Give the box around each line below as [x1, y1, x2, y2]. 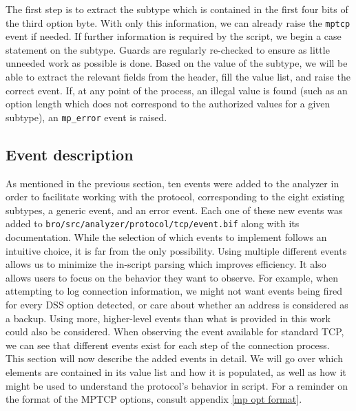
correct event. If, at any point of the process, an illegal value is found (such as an [6, 83, 348, 97]
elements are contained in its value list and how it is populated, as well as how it [6, 365, 346, 379]
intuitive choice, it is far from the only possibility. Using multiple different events [6, 243, 347, 257]
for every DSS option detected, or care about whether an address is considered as [6, 297, 348, 312]
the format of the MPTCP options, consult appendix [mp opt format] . [6, 392, 302, 406]
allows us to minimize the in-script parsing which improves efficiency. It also [6, 257, 326, 271]
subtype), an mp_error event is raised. [6, 109, 167, 124]
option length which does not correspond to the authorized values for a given [6, 96, 331, 111]
